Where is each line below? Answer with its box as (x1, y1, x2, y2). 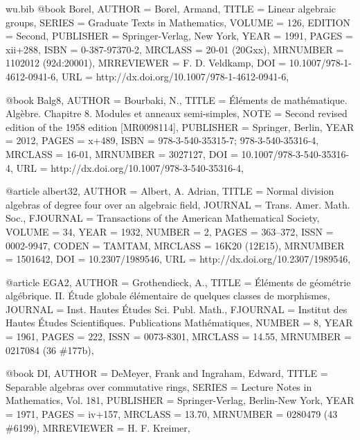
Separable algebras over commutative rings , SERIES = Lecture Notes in (6, 379, 312, 394)
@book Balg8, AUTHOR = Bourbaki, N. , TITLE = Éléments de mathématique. (6, 92, 348, 107)
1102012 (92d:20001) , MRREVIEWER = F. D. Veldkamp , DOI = (6, 55, 287, 70)
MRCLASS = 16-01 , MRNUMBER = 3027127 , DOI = (6, 146, 238, 161)
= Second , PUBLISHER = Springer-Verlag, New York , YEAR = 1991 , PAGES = (6, 28, 353, 43)
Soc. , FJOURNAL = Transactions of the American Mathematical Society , (6, 211, 320, 225)
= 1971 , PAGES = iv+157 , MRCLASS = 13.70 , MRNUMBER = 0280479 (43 (6, 407, 338, 421)
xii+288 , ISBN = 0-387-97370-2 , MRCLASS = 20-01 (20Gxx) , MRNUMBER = (6, 42, 344, 56)
